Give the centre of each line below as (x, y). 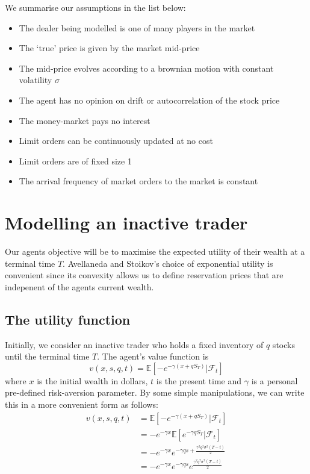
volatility (36, 80)
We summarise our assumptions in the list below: (95, 7)
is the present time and (199, 380)
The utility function (68, 319)
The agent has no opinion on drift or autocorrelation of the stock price (149, 100)
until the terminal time (47, 356)
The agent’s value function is (155, 356)
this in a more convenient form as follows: (82, 404)
